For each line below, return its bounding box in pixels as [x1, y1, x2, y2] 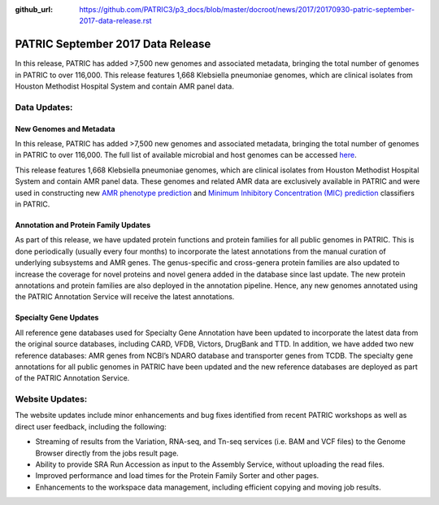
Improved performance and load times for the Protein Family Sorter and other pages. [35, 471, 319, 481]
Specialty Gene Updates [15, 313, 99, 323]
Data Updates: [15, 102, 73, 113]
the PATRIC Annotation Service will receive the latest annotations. [15, 292, 235, 302]
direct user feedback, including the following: [15, 421, 167, 431]
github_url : [15, 5, 53, 14]
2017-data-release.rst [79, 16, 152, 26]
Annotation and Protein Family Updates [15, 220, 151, 229]
